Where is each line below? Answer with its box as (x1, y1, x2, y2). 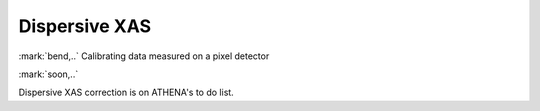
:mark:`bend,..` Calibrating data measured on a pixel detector (18, 50, 270, 62)
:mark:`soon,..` (18, 68, 79, 80)
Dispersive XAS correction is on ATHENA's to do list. (18, 86, 234, 99)
